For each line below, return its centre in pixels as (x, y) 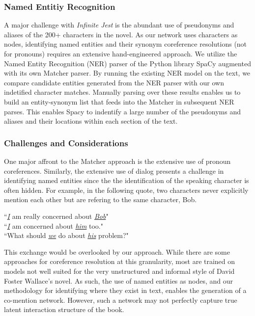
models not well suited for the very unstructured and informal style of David (119, 271)
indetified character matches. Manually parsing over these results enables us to (122, 92)
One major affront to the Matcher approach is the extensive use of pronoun (117, 161)
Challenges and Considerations (66, 143)
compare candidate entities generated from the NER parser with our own (114, 82)
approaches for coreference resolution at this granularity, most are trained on (120, 261)
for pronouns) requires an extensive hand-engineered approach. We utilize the (121, 53)
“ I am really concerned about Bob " (56, 216)
